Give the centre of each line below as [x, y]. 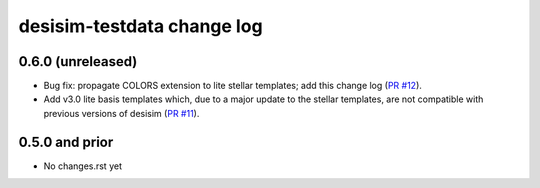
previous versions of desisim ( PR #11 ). [121, 113]
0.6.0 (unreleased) [78, 61]
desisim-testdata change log [141, 26]
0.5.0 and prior [66, 141]
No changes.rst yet [82, 166]
